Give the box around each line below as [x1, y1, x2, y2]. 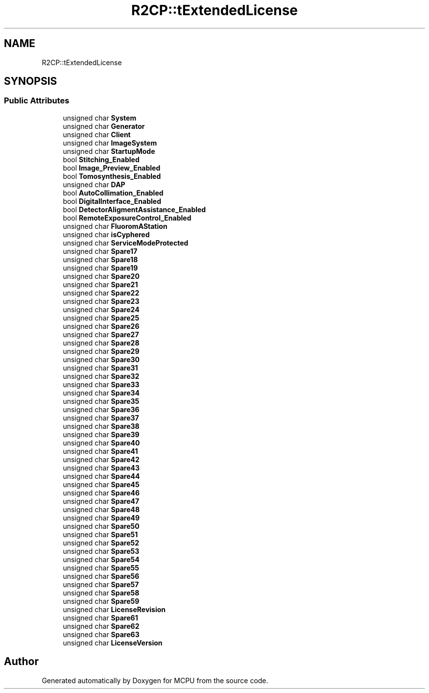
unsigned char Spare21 [63, 280, 138, 289]
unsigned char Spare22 [63, 288, 140, 297]
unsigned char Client [63, 130, 131, 139]
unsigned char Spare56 [63, 571, 140, 580]
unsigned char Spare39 [63, 430, 140, 439]
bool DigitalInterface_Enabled [63, 197, 161, 205]
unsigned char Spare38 [63, 421, 140, 430]
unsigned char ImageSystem [63, 138, 157, 147]
